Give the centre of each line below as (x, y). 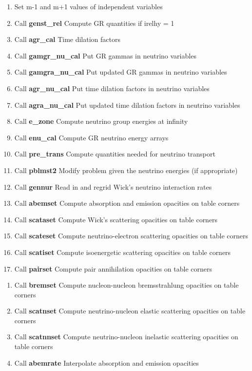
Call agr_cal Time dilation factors (67, 39)
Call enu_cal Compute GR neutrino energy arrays (91, 137)
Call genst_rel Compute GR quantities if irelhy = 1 (94, 23)
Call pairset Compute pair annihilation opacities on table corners (113, 268)
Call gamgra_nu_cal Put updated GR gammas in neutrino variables (121, 72)
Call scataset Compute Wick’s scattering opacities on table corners (116, 219)
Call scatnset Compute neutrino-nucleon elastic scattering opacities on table (130, 311)
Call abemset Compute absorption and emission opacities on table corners (127, 203)
